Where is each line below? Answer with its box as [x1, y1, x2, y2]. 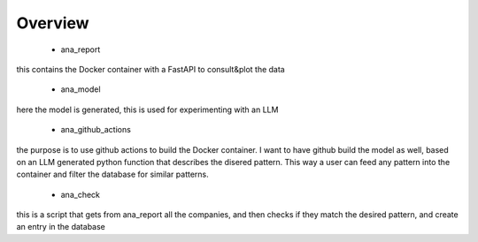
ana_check [60, 189, 101, 200]
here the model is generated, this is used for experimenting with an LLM [16, 104, 279, 115]
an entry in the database [16, 222, 106, 232]
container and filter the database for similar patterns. [16, 169, 209, 180]
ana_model [60, 84, 101, 95]
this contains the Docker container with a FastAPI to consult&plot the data [16, 64, 285, 74]
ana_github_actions [60, 125, 132, 135]
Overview [16, 13, 89, 33]
